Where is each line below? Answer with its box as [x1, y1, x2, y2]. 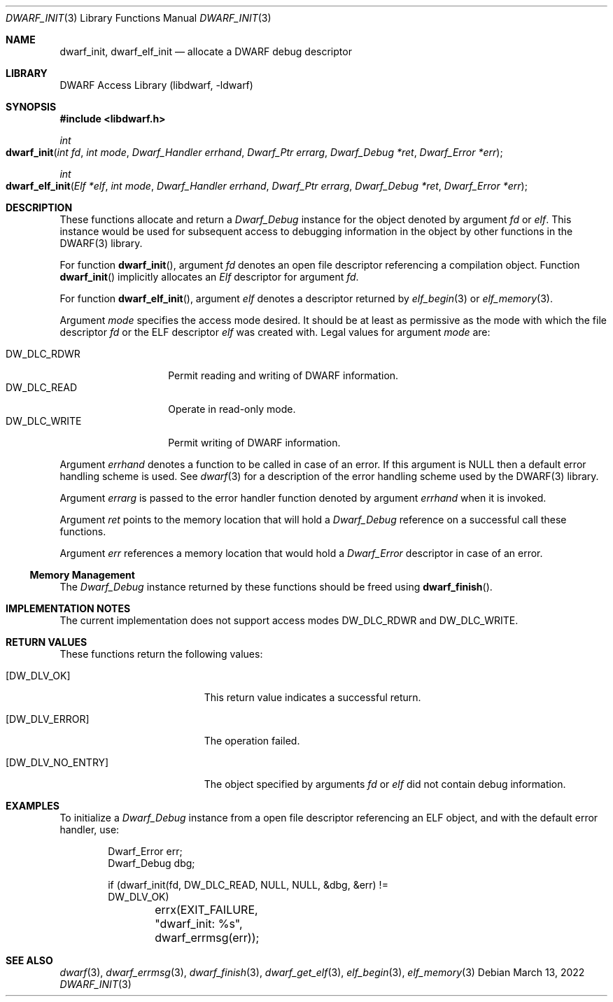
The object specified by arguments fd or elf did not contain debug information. [204, 778, 566, 790]
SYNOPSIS [6, 101, 57, 113]
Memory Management [29, 569, 135, 581]
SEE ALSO [6, 954, 53, 966]
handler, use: [59, 824, 120, 835]
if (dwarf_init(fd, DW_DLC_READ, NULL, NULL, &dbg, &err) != [108, 879, 388, 891]
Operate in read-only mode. [168, 403, 296, 415]
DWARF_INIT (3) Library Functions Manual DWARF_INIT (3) [6, 12, 272, 24]
